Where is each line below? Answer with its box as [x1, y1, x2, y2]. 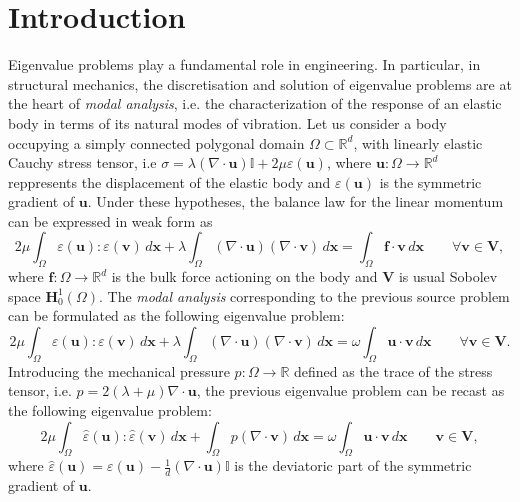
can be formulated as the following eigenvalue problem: [8, 305, 345, 326]
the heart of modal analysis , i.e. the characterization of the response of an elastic [8, 93, 502, 114]
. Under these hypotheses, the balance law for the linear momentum [87, 191, 504, 212]
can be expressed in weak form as [8, 210, 213, 231]
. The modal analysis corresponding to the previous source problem [98, 285, 510, 306]
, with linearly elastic [353, 132, 483, 153]
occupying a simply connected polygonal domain [8, 132, 305, 153]
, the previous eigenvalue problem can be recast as [196, 380, 505, 401]
